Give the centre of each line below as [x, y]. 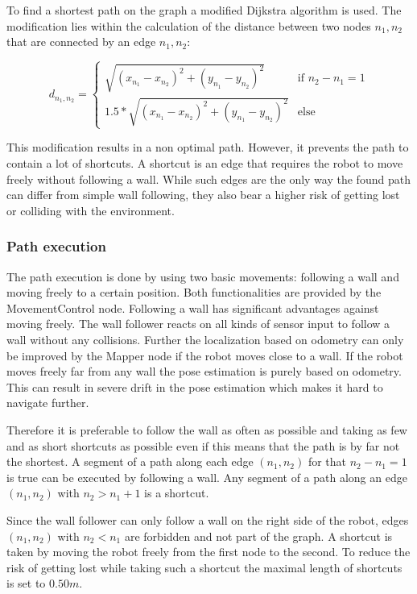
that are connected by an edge [81, 42]
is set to [26, 583]
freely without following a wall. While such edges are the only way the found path [208, 179]
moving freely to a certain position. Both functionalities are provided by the [194, 292]
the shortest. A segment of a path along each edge [130, 461]
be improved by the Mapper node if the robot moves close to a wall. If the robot [205, 355]
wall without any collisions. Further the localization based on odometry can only [205, 339]
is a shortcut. [177, 493]
